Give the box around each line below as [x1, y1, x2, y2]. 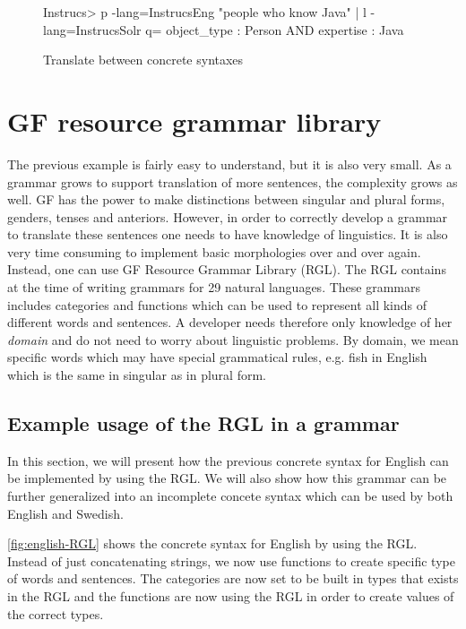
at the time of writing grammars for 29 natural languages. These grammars [7, 278, 421, 297]
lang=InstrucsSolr [43, 20, 142, 39]
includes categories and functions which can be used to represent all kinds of [7, 295, 427, 314]
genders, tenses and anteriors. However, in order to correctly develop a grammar [7, 207, 448, 226]
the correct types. [7, 604, 104, 623]
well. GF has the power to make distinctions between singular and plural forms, [7, 190, 445, 209]
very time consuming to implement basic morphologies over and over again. [7, 242, 421, 261]
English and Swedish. [7, 504, 124, 522]
